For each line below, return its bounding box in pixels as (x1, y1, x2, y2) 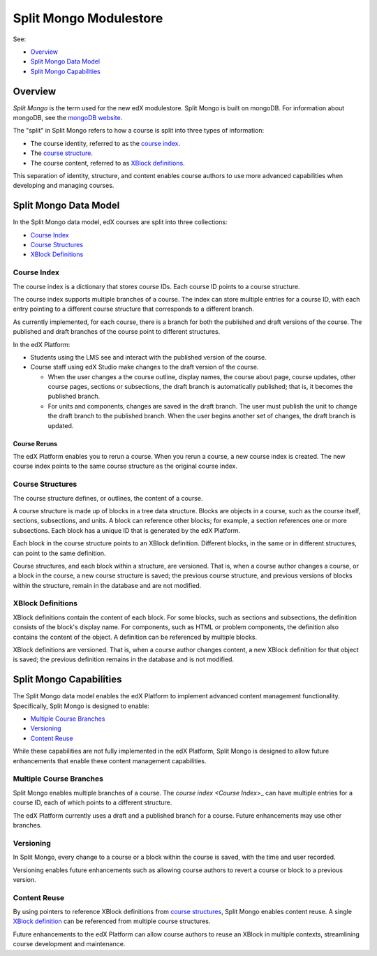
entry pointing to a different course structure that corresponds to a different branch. (13, 304, 254, 314)
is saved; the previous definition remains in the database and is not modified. (13, 655, 234, 663)
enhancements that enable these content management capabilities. (13, 756, 207, 765)
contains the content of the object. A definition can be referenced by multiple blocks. (13, 633, 258, 641)
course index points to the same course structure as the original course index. (13, 462, 237, 471)
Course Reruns (13, 439, 58, 448)
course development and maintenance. (13, 940, 126, 948)
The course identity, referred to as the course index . (30, 139, 181, 147)
